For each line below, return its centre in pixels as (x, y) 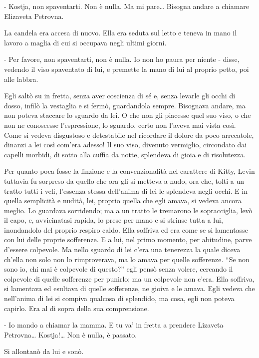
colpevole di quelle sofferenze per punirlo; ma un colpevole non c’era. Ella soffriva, (129, 278)
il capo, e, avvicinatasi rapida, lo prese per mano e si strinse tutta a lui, (114, 220)
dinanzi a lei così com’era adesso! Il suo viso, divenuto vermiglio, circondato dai (126, 145)
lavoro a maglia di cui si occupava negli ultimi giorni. (85, 42)
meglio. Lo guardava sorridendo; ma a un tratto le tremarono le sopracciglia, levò (128, 210)
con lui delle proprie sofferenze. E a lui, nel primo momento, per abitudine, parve (128, 239)
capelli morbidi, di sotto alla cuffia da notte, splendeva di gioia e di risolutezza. (125, 154)
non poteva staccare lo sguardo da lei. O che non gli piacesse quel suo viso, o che (128, 115)
